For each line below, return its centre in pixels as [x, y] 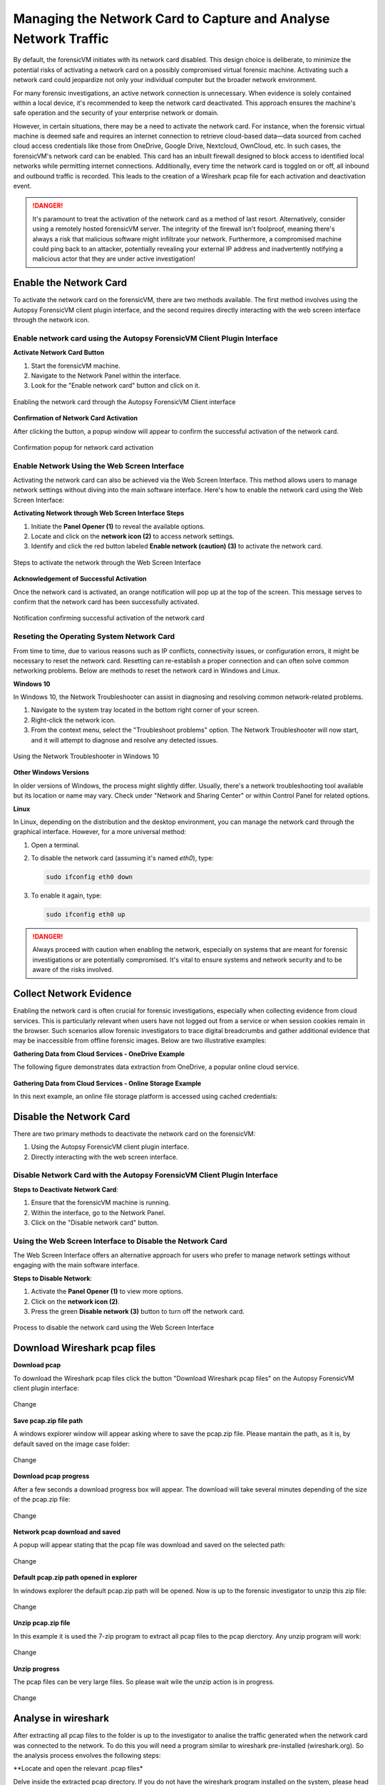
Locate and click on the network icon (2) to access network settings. [133, 536]
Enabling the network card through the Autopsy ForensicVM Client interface [124, 402]
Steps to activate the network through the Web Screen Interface [107, 562]
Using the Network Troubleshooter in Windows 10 [86, 756]
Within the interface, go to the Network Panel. [98, 1212]
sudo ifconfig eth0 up [86, 915]
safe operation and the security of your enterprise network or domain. [116, 113]
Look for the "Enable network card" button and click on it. [115, 386]
